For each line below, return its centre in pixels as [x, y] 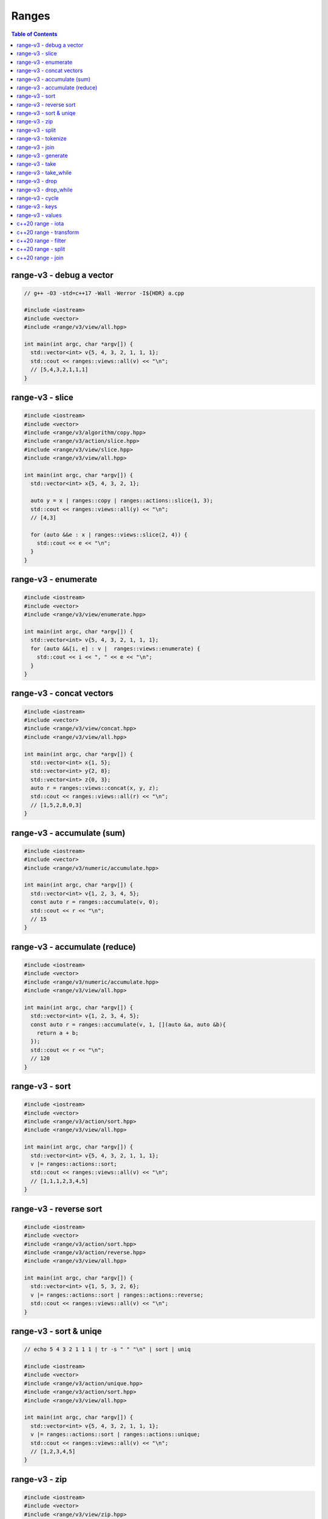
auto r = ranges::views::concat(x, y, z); [95, 788]
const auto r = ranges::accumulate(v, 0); [95, 902]
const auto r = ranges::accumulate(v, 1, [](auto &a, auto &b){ [128, 1024]
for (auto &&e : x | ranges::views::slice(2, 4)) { [109, 534]
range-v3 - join [36, 147]
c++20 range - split [41, 249]
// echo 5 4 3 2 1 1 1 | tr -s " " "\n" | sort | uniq [107, 1349]
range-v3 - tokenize [42, 139]
